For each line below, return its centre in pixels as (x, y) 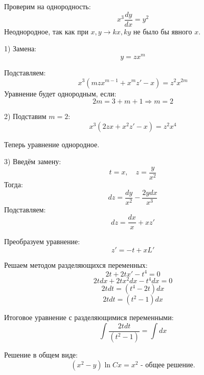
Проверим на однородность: (48, 6)
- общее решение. (168, 366)
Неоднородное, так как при (46, 31)
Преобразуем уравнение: (42, 241)
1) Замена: (20, 48)
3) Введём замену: (33, 161)
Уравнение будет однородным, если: (60, 93)
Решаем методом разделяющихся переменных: (76, 264)
